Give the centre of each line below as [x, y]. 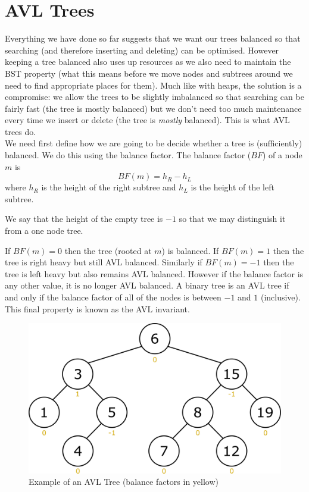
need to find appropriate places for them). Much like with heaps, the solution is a [153, 85]
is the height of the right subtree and [109, 187]
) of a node [282, 155]
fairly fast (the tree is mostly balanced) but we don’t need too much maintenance [153, 108]
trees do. [21, 131]
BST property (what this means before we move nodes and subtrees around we [149, 73]
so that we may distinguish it [232, 219]
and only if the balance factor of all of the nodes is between [113, 297]
